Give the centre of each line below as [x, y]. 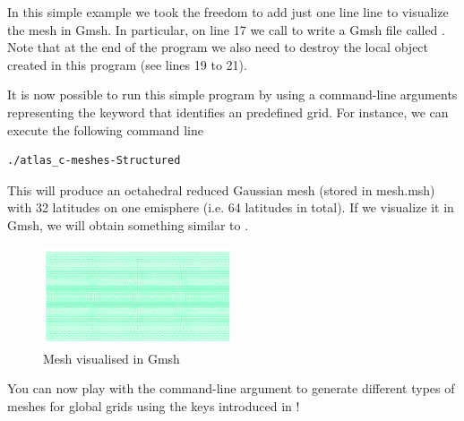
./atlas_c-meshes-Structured [94, 161]
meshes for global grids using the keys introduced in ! [154, 405]
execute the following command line [105, 129]
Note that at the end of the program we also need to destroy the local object [218, 47]
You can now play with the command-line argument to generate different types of [231, 388]
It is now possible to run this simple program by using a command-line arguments [232, 95]
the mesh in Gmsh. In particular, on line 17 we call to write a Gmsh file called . [226, 29]
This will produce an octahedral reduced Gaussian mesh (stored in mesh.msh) [221, 189]
